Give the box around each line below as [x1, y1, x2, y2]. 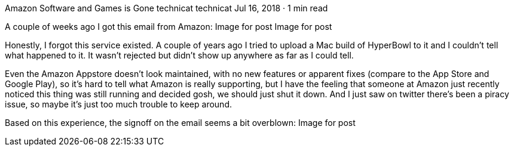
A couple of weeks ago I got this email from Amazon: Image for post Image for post [5, 21, 332, 32]
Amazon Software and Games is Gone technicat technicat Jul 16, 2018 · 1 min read [5, 3, 328, 13]
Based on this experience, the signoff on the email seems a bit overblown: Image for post [5, 118, 356, 128]
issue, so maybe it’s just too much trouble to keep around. [5, 99, 232, 109]
